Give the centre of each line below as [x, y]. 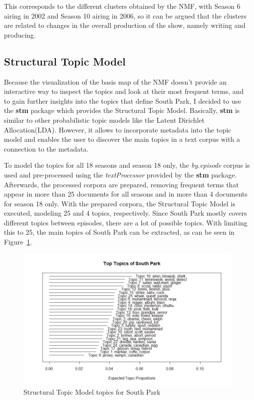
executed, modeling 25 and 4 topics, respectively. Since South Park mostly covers [126, 213]
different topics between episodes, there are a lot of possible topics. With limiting [126, 222]
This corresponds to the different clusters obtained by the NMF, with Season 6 [122, 6]
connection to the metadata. [46, 148]
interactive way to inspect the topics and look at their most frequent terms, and [124, 91]
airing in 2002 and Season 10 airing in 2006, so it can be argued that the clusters [125, 15]
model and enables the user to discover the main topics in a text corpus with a [122, 139]
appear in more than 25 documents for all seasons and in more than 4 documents [126, 194]
